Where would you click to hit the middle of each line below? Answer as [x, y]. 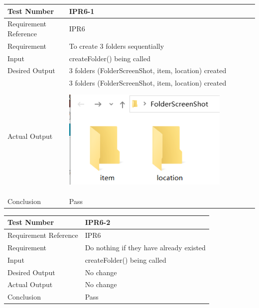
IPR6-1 [82, 11]
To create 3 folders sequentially [117, 46]
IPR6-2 [98, 222]
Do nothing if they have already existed [145, 247]
